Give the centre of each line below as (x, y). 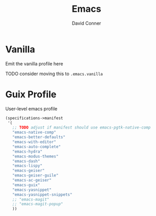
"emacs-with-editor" (34, 142)
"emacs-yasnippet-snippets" (42, 194)
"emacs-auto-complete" (36, 147)
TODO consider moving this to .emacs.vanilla (54, 74)
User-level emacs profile (31, 109)
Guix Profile (31, 94)
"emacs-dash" (26, 161)
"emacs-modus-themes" (35, 156)
